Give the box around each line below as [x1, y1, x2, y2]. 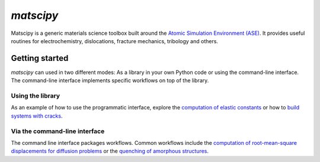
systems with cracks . [11, 112, 63, 119]
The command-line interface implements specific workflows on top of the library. [11, 77, 209, 84]
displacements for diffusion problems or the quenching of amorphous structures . [11, 148, 209, 155]
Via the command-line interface [11, 127, 105, 135]
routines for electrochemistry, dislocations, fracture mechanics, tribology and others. [11, 37, 219, 44]
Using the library [11, 92, 60, 100]
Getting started [11, 53, 69, 63]
